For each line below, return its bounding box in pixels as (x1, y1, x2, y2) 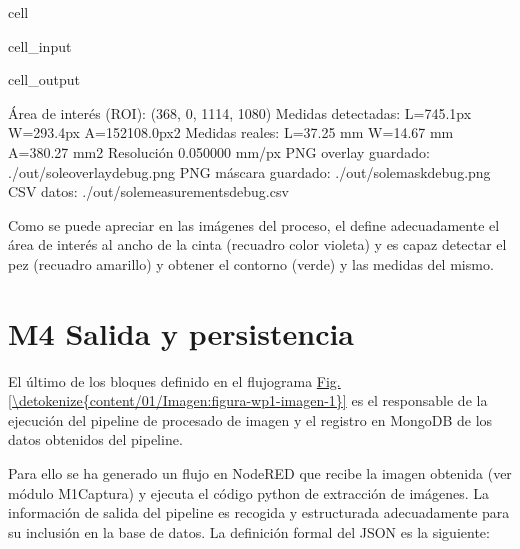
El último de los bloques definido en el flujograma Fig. (8, 370, 341, 391)
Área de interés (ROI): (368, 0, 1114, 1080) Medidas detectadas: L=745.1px (8, 102, 472, 123)
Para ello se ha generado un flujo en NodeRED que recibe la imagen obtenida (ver (8, 463, 512, 484)
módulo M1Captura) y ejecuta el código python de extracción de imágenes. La (8, 482, 490, 503)
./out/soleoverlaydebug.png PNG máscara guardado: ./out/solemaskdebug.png (8, 161, 491, 182)
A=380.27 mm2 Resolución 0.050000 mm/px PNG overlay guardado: (8, 141, 430, 162)
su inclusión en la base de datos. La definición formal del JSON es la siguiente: (8, 521, 490, 542)
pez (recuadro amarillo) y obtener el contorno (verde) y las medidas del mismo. (8, 253, 494, 274)
